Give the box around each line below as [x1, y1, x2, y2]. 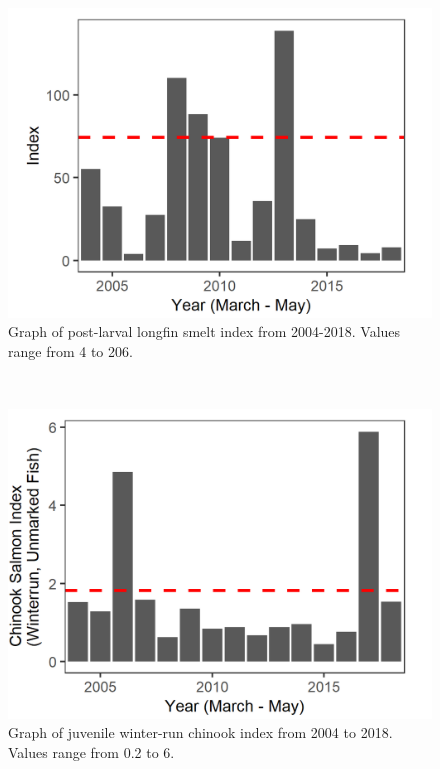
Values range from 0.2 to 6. [8, 742, 175, 762]
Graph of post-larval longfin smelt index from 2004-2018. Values [8, 321, 401, 342]
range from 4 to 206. [8, 340, 133, 361]
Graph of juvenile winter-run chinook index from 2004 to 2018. [8, 722, 393, 743]
